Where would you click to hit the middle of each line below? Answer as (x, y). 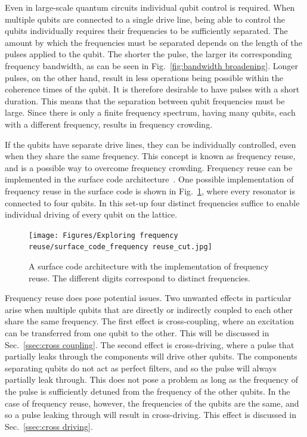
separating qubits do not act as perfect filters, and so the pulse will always (141, 368)
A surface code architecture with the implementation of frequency (149, 266)
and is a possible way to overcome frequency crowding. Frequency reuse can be (149, 167)
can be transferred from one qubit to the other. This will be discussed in (137, 332)
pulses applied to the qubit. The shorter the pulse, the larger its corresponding (148, 54)
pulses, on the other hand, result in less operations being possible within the (144, 77)
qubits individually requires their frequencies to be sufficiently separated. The (146, 31)
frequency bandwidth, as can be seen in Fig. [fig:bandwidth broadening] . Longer (151, 65)
